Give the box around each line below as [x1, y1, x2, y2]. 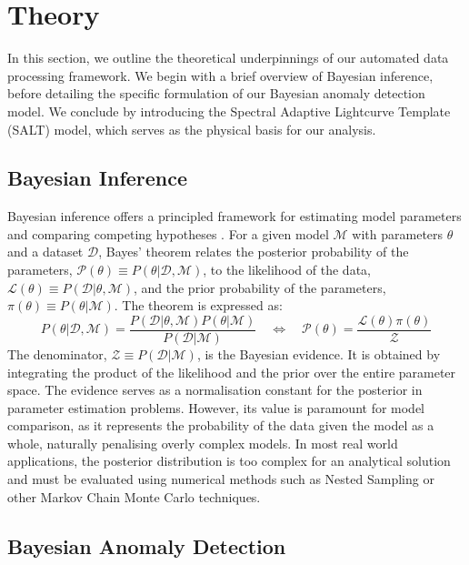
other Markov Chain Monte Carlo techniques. [7, 487, 261, 506]
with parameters [352, 224, 444, 243]
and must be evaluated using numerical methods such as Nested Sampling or [7, 469, 434, 489]
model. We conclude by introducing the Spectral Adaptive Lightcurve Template [7, 101, 451, 120]
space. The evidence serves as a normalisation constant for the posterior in [7, 380, 423, 399]
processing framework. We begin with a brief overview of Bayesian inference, [7, 66, 434, 85]
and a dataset [7, 242, 84, 261]
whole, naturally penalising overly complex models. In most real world [7, 433, 398, 452]
